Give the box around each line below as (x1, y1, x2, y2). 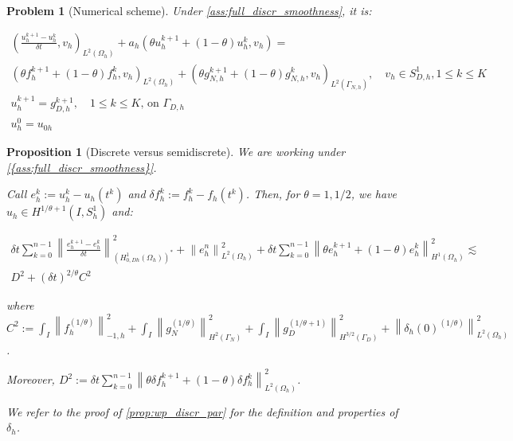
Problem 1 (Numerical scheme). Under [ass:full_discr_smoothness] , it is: (6, 2, 372, 18)
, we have (350, 185, 397, 202)
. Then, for (245, 185, 300, 202)
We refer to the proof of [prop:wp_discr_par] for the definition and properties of (6, 403, 398, 420)
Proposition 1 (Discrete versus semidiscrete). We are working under (6, 143, 346, 160)
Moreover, (6, 371, 55, 387)
